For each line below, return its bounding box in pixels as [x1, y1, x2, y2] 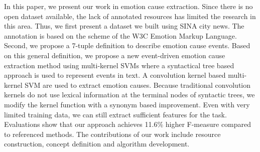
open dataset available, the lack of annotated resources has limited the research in [4, 11, 256, 21]
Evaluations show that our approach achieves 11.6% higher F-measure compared [4, 119, 251, 129]
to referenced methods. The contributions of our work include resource [4, 128, 221, 139]
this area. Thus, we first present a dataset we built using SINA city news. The [4, 21, 244, 31]
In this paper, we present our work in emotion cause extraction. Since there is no [4, 1, 253, 11]
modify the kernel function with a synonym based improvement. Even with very [4, 99, 250, 109]
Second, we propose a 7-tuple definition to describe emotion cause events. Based [4, 40, 250, 51]
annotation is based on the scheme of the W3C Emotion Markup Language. [4, 30, 237, 41]
